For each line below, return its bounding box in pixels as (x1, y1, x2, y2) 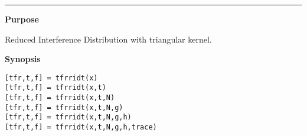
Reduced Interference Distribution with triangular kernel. (5, 33, 212, 45)
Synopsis (5, 53, 41, 65)
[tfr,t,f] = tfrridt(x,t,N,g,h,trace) (5, 123, 157, 132)
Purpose (5, 13, 39, 25)
